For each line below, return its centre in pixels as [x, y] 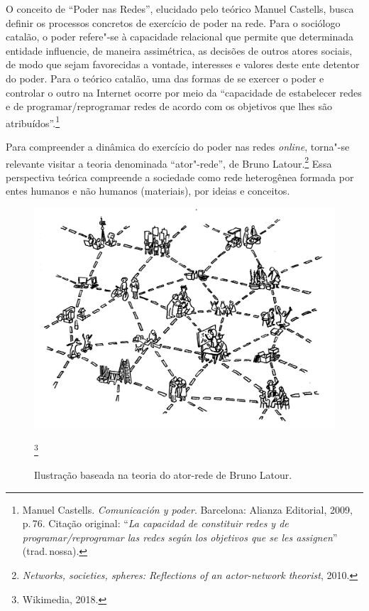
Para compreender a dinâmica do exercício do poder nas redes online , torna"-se [178, 146]
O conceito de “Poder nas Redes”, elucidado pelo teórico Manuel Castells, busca [180, 9]
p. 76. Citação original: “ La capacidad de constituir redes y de [155, 523]
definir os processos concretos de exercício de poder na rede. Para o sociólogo [173, 22]
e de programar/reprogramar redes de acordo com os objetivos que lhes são [169, 106]
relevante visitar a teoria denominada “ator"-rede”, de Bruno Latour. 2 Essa [169, 162]
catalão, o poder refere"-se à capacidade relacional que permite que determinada [180, 37]
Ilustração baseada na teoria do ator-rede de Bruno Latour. [163, 475]
